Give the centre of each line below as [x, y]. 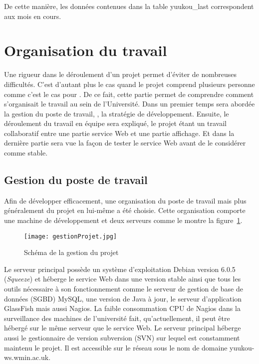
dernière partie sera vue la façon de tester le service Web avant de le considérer [125, 143]
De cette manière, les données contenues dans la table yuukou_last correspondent [129, 6]
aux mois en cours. [33, 16]
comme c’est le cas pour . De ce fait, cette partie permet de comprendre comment [129, 94]
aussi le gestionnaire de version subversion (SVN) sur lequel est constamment [122, 338]
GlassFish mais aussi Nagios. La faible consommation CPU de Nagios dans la [122, 308]
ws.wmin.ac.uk [26, 357]
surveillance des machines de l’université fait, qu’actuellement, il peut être [117, 318]
